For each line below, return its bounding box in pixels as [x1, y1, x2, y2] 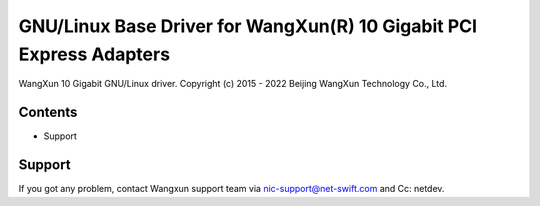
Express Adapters [18, 43, 170, 65]
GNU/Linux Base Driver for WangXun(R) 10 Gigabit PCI [18, 15, 478, 37]
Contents [18, 104, 78, 121]
